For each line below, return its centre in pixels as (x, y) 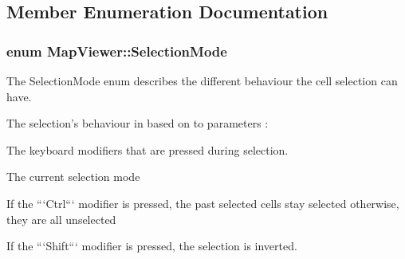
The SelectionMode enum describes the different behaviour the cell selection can (202, 80)
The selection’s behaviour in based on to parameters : (138, 123)
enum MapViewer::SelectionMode (117, 51)
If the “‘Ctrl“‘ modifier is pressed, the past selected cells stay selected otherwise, (203, 203)
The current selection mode (73, 177)
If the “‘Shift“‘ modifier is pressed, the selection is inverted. (152, 246)
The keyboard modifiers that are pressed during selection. (147, 149)
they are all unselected (61, 219)
